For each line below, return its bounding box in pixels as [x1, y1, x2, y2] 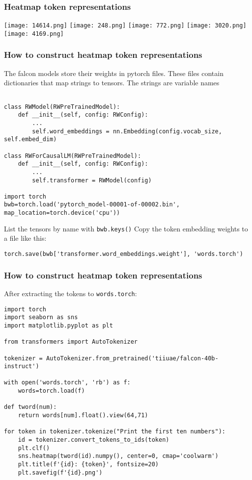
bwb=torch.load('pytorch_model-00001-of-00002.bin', [4, 201, 180, 208]
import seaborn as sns [4, 314, 78, 321]
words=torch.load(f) [18, 387, 85, 395]
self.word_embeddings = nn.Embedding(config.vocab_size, [32, 127, 222, 135]
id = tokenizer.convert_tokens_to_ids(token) [18, 436, 169, 444]
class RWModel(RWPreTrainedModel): [4, 103, 120, 110]
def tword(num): [4, 404, 57, 411]
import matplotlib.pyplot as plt [4, 322, 113, 329]
